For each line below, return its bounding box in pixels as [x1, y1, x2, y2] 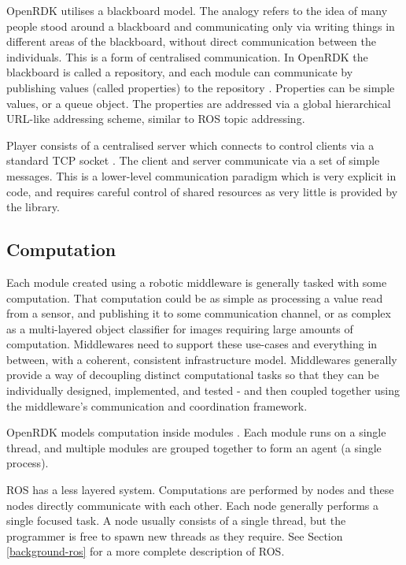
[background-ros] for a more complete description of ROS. [6, 543, 285, 559]
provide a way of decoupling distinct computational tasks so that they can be [6, 366, 379, 383]
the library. [6, 199, 60, 215]
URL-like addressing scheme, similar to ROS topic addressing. [6, 110, 305, 127]
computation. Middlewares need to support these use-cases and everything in [6, 336, 378, 352]
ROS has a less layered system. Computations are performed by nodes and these [6, 481, 394, 498]
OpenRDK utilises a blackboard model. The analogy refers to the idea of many [6, 2, 388, 18]
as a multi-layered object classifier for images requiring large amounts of [6, 320, 353, 336]
